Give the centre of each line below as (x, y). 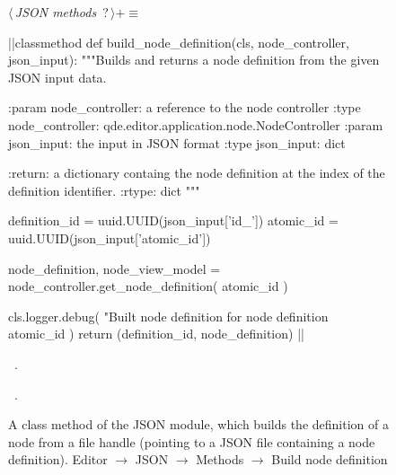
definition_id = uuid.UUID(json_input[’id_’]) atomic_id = (173, 220)
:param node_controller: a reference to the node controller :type (185, 107)
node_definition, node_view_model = (114, 268)
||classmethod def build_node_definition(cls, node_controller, (179, 42)
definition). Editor (58, 459)
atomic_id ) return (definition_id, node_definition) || (156, 334)
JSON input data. (57, 77)
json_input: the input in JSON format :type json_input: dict (177, 142)
